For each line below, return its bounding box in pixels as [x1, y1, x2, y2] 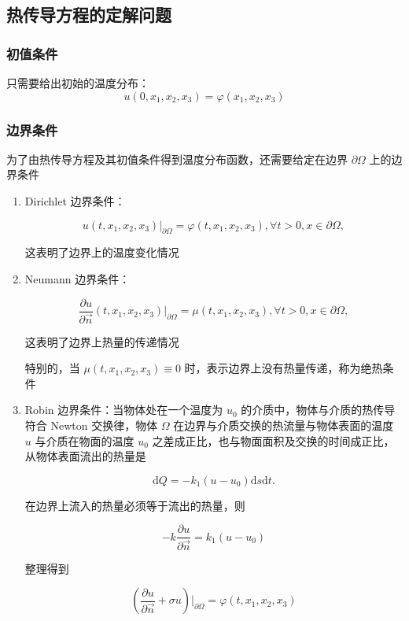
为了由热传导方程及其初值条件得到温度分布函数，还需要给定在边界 [6, 150, 348, 167]
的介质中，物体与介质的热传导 [241, 401, 396, 418]
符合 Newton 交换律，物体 [24, 417, 158, 434]
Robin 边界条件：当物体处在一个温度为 [24, 401, 223, 418]
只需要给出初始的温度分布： [6, 75, 149, 91]
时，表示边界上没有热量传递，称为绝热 [184, 360, 383, 376]
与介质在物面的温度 [35, 432, 134, 449]
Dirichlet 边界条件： [24, 193, 126, 209]
